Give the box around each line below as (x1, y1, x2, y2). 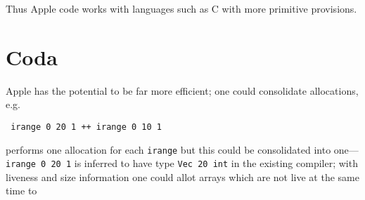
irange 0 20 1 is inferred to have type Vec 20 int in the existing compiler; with (6, 156, 358, 171)
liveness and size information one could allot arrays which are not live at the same (6, 169, 359, 184)
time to (6, 183, 37, 198)
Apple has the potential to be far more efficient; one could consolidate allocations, (6, 83, 359, 98)
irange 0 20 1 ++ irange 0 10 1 (11, 121, 162, 132)
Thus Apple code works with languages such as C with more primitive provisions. (6, 1, 357, 15)
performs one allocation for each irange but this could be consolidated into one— (6, 142, 359, 156)
